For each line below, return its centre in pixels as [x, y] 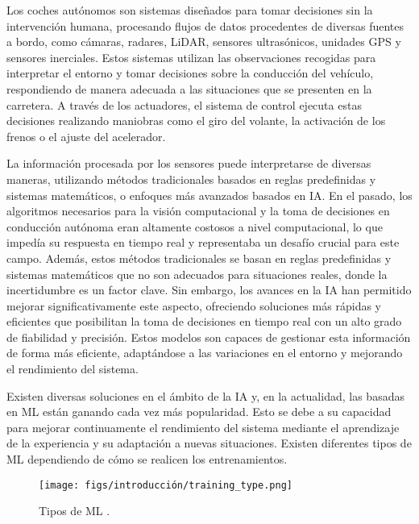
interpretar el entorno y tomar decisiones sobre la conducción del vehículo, [190, 73]
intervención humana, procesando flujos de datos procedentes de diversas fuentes [205, 25]
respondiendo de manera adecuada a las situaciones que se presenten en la [189, 88]
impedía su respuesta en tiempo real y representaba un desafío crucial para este [203, 242]
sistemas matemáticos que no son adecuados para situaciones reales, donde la [197, 274]
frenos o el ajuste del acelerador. [86, 136]
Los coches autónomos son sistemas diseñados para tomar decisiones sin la [190, 10]
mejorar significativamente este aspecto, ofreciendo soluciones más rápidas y [194, 305]
